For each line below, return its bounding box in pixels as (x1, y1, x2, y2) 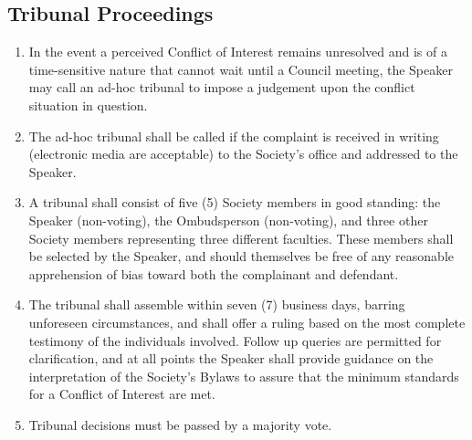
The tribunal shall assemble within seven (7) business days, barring (28, 295, 405, 314)
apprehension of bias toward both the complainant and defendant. (28, 264, 399, 283)
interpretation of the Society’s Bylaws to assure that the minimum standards (28, 366, 459, 385)
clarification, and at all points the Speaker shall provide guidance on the (28, 349, 434, 368)
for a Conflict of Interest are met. (28, 384, 215, 403)
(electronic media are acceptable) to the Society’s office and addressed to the (28, 144, 458, 163)
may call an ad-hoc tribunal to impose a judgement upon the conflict (28, 78, 415, 97)
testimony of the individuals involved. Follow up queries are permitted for (28, 330, 442, 350)
